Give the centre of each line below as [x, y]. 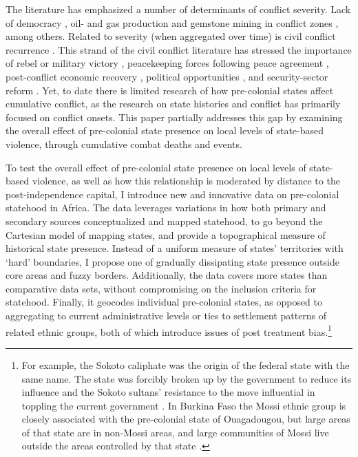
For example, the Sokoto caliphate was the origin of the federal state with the [186, 364]
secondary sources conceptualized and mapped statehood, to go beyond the [164, 221]
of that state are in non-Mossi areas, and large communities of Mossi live [175, 432]
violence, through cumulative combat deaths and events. [124, 144]
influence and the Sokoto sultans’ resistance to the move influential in [168, 392]
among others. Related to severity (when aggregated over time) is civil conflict [171, 36]
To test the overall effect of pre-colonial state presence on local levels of [156, 167]
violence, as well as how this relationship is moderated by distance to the [186, 181]
